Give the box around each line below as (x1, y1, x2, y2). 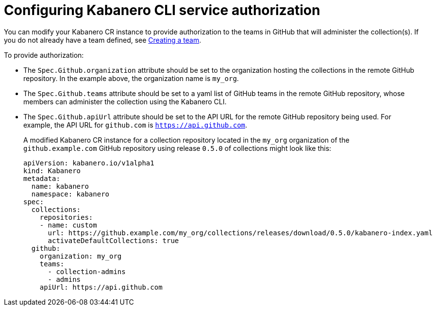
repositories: (39, 213, 93, 221)
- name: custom (39, 221, 97, 229)
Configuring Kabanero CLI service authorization (4, 2, 320, 18)
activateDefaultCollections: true (48, 236, 179, 245)
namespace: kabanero (31, 190, 110, 198)
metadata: (23, 174, 60, 182)
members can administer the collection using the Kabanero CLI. (23, 97, 227, 106)
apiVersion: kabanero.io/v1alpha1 (23, 159, 154, 167)
